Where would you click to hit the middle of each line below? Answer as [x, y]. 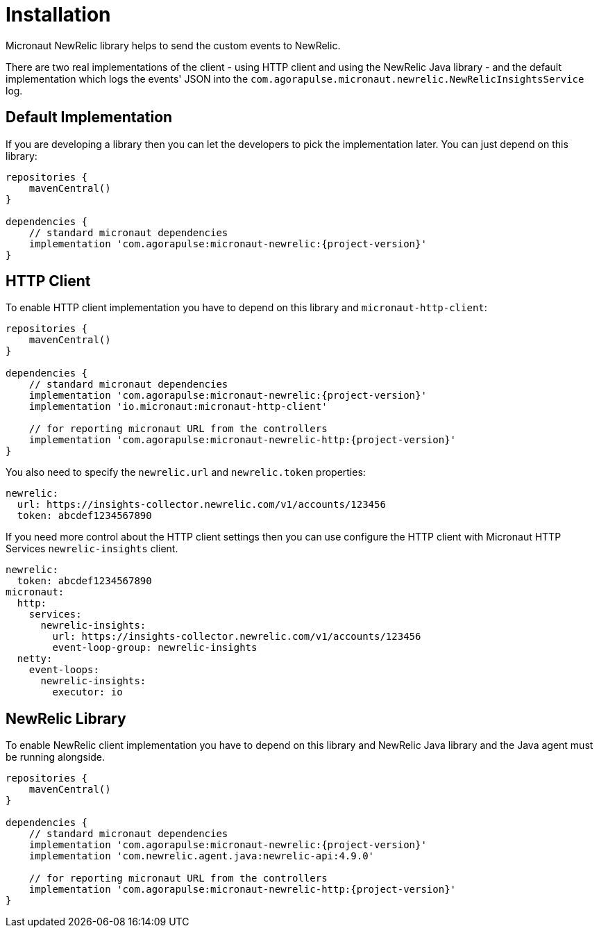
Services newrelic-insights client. [92, 549]
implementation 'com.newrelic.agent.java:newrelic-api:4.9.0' [202, 856]
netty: [35, 659]
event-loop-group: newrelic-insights [155, 648]
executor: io [87, 692]
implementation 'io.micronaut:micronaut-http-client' [178, 407]
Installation [58, 15]
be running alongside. [56, 757]
